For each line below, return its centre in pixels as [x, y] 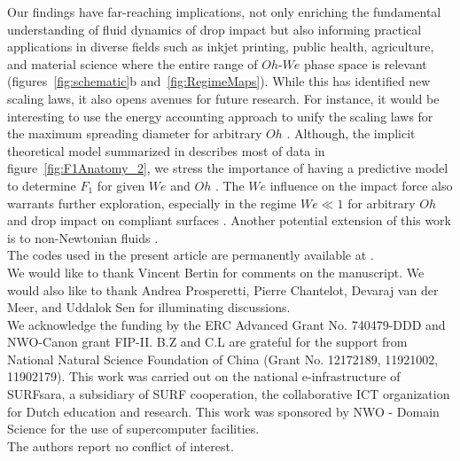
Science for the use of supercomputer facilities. [133, 429]
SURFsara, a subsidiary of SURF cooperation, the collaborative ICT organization [229, 394]
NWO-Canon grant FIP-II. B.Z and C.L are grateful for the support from [207, 342]
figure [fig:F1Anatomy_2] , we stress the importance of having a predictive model [228, 168]
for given [121, 185]
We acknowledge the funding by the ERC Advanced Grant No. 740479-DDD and [226, 324]
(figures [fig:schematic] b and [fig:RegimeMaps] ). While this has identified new [219, 81]
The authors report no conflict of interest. [121, 445]
